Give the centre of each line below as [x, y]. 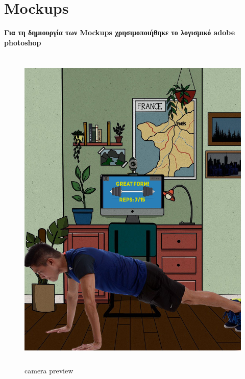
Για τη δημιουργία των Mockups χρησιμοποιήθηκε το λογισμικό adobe [120, 32]
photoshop [23, 42]
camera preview [49, 370]
